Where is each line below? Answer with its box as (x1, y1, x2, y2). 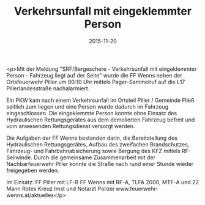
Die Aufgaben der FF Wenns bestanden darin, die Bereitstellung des (6, 134, 177, 142)
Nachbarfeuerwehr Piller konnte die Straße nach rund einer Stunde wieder (6, 160, 194, 167)
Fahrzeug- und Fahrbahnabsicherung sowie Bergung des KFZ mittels (6, 147, 181, 154)
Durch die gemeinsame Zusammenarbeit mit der (33, 154, 156, 161)
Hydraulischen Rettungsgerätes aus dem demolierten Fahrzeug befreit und (6, 116, 195, 123)
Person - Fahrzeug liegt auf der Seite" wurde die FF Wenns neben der (6, 71, 182, 79)
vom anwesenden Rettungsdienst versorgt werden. (6, 122, 135, 129)
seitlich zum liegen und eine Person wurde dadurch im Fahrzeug (6, 103, 169, 110)
